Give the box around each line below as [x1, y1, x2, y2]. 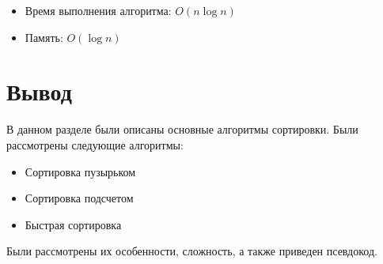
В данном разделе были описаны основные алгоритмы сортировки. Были [6, 121, 358, 138]
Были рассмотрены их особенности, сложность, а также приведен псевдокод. [6, 243, 377, 259]
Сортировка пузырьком [25, 163, 136, 179]
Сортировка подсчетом [25, 190, 134, 206]
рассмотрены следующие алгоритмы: [6, 136, 184, 153]
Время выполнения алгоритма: [25, 2, 172, 18]
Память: [25, 28, 63, 45]
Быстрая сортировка [25, 216, 122, 232]
